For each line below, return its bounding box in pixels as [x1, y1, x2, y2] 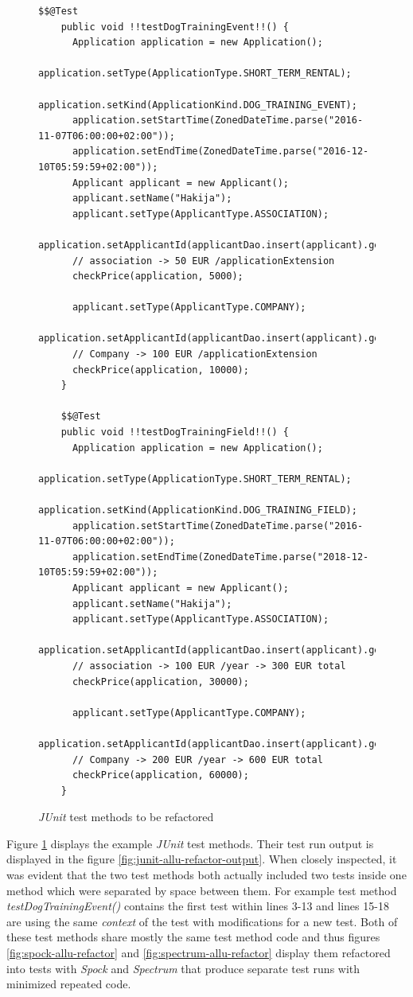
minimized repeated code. [6, 976, 131, 992]
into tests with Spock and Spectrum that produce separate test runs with [6, 960, 360, 976]
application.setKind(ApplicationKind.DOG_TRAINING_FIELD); [38, 504, 357, 516]
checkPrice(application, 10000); [72, 364, 249, 376]
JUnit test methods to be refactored [38, 808, 214, 825]
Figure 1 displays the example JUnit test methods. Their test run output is [6, 835, 374, 851]
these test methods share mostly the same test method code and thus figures [6, 929, 380, 945]
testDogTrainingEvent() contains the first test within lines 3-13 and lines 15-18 [6, 898, 389, 914]
